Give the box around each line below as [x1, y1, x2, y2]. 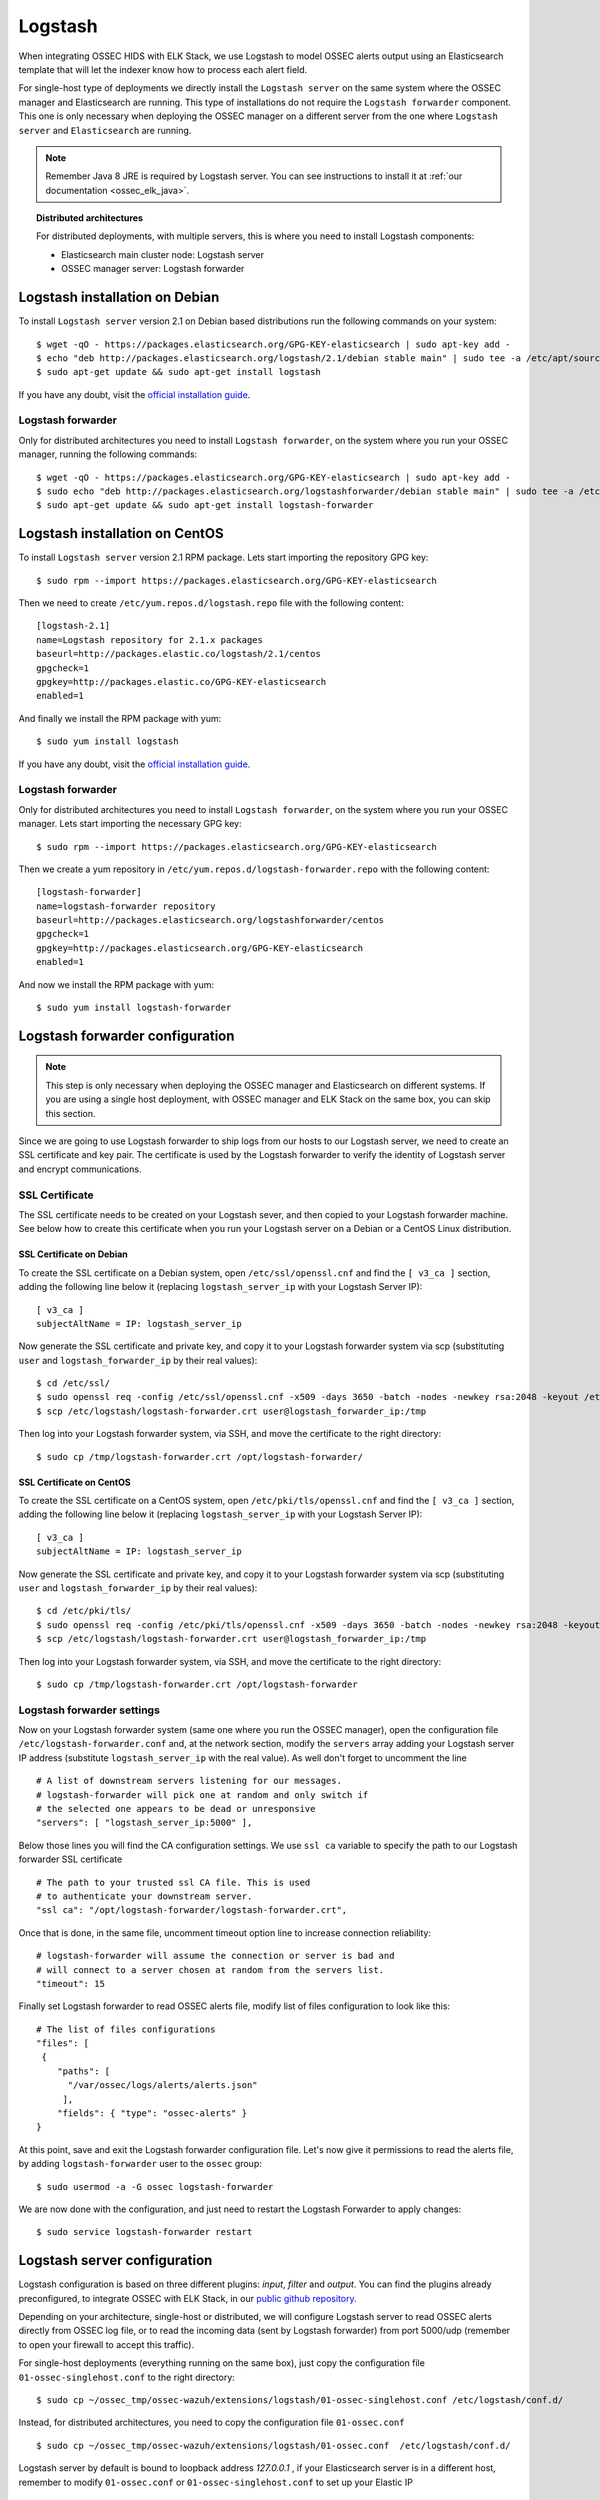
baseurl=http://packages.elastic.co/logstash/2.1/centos [36, 648, 322, 660]
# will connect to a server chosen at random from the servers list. [36, 1964, 385, 1975]
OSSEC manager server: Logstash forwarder [61, 263, 245, 275]
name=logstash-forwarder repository [36, 900, 216, 912]
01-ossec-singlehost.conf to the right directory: [18, 2371, 235, 2383]
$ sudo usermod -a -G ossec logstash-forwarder [36, 2181, 274, 2192]
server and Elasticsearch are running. [18, 124, 192, 136]
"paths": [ [56, 2065, 111, 2077]
